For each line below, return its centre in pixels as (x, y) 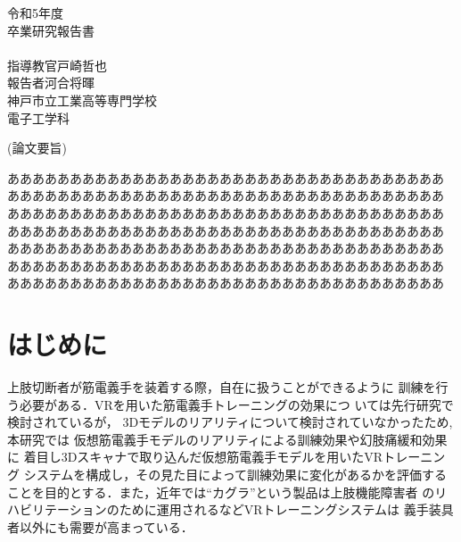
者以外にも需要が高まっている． (100, 526)
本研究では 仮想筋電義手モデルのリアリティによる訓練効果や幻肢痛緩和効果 (227, 439)
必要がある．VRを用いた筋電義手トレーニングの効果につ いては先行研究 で (236, 404)
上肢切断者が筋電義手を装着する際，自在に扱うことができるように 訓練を (222, 387)
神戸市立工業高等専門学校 (82, 100)
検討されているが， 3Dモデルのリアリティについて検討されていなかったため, (230, 422)
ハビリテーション (57, 509)
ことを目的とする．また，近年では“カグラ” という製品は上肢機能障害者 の (221, 492)
